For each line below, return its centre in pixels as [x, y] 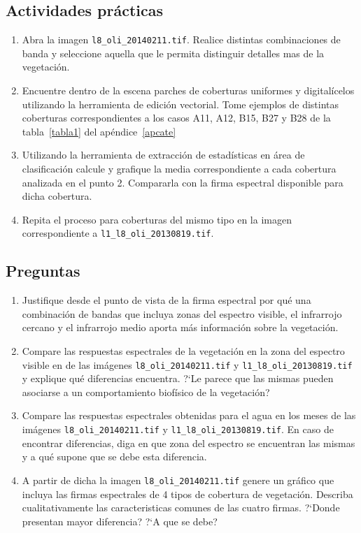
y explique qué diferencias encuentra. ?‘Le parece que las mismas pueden [178, 378]
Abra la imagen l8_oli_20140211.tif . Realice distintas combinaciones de [181, 39]
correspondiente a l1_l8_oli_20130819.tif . [118, 233]
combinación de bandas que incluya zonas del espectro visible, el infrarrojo [182, 313]
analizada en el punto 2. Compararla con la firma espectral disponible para [183, 182]
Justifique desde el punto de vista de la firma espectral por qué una [167, 300]
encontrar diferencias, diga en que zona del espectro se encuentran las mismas [189, 443]
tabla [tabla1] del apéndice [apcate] [99, 131]
